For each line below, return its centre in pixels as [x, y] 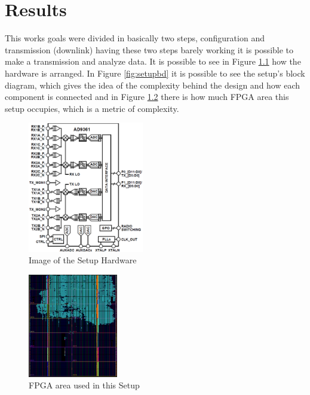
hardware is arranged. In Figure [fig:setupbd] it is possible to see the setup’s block [155, 73]
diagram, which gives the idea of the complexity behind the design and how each [153, 85]
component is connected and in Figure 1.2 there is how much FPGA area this [147, 97]
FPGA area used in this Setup [84, 385]
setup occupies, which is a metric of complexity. [92, 108]
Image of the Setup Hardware [83, 260]
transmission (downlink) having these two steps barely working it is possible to [149, 49]
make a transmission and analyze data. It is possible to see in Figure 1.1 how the [153, 61]
